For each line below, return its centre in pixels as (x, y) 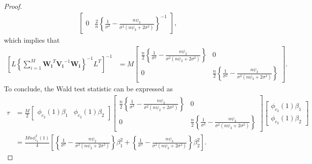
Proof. (13, 6)
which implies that (32, 40)
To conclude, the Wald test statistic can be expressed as (89, 89)
